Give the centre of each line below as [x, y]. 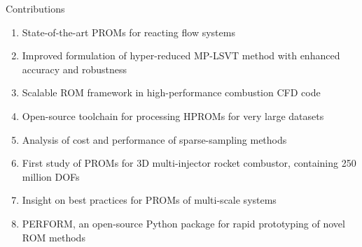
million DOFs [51, 176]
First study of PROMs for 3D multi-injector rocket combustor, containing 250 [189, 163]
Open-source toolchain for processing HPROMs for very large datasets [173, 115]
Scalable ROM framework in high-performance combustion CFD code [171, 92]
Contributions [35, 8]
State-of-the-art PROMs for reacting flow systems [128, 32]
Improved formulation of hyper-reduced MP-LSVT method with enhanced [181, 55]
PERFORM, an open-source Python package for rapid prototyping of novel [183, 223]
